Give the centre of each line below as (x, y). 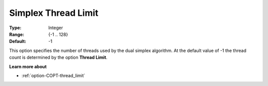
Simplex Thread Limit (54, 13)
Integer (56, 28)
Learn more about (28, 66)
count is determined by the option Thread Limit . (58, 57)
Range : (17, 34)
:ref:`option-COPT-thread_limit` (53, 75)
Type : (15, 28)
